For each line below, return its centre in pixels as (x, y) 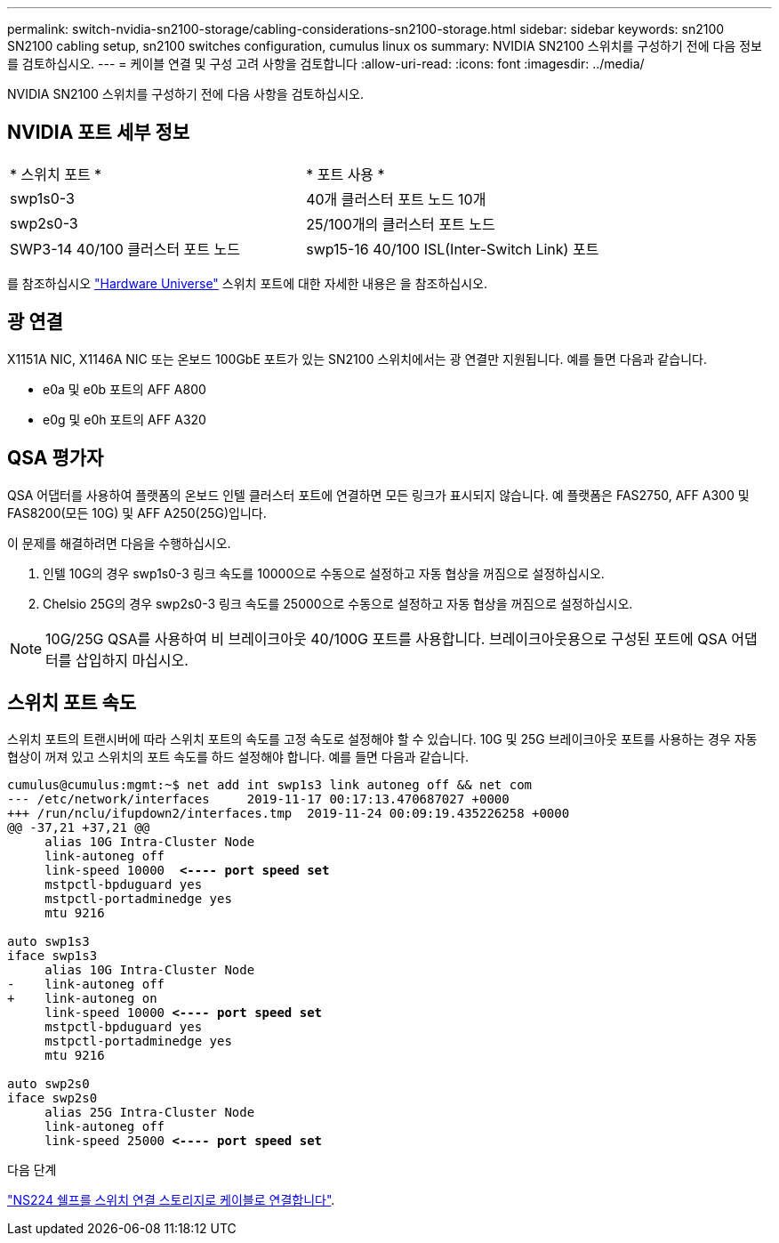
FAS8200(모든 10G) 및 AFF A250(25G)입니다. (137, 513)
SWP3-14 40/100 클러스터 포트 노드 (125, 249)
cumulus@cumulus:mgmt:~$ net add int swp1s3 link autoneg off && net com (270, 785)
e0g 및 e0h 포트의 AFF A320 (124, 419)
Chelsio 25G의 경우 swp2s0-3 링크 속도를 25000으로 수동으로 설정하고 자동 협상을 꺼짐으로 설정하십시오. (338, 603)
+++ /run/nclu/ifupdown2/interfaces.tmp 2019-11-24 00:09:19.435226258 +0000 (289, 814)
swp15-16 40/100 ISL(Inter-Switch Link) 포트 (453, 249)
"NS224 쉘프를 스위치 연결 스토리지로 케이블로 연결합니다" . (171, 1200)
